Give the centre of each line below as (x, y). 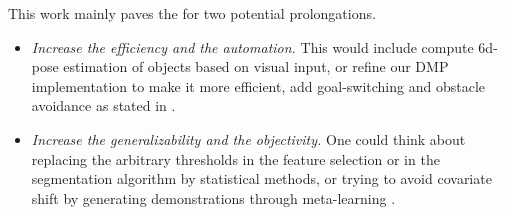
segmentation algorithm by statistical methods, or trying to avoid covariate (261, 178)
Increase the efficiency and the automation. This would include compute (252, 46)
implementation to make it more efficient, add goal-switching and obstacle (258, 85)
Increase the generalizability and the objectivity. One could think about (248, 138)
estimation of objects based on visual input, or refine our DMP (256, 66)
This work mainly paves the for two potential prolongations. (192, 13)
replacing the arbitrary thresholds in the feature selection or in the (235, 158)
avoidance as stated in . (103, 105)
